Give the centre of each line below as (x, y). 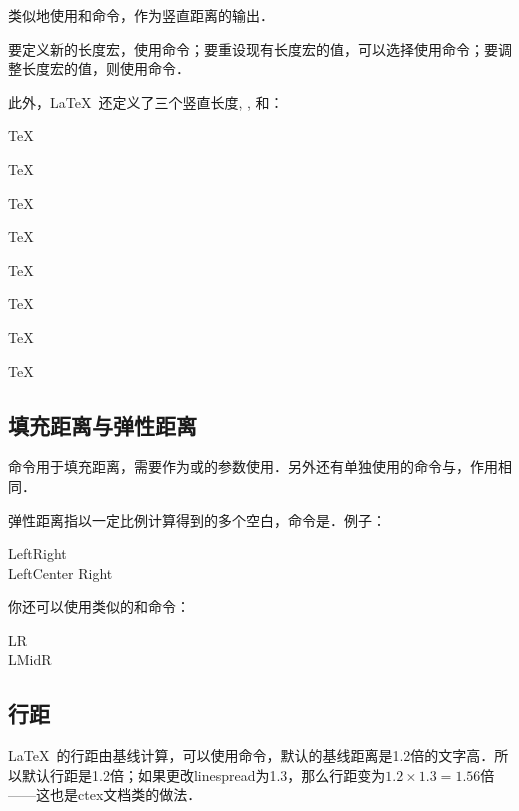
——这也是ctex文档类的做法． (105, 794)
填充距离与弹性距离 (102, 424)
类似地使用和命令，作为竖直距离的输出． (141, 15)
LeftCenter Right (60, 572)
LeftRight (37, 553)
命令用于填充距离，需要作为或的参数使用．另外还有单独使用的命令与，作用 (253, 466)
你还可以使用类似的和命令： (99, 606)
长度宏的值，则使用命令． (105, 68)
